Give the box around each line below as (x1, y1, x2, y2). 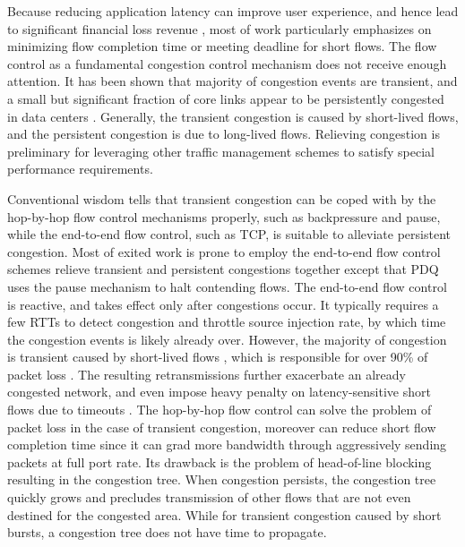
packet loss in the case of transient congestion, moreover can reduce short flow (7, 417, 436, 436)
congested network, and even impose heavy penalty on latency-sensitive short (7, 382, 431, 401)
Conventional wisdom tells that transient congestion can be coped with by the (7, 189, 436, 208)
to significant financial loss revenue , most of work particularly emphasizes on (7, 19, 432, 38)
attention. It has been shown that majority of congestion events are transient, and (7, 72, 458, 90)
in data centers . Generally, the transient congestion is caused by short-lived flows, (7, 107, 459, 125)
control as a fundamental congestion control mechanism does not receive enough (7, 54, 447, 73)
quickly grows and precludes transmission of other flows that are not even (7, 488, 411, 507)
